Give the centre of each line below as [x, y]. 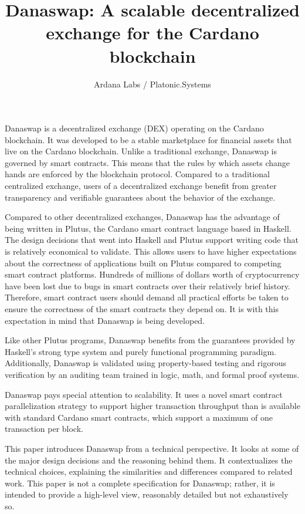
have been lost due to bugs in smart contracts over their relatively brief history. [148, 285]
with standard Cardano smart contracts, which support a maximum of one [139, 417]
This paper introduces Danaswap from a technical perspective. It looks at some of [152, 448]
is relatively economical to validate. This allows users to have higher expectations [151, 251]
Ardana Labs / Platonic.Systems [152, 84]
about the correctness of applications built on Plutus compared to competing [143, 263]
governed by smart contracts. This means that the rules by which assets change [148, 162]
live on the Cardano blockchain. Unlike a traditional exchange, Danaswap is [141, 151]
